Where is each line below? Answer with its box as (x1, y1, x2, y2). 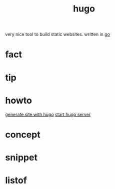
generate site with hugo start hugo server (5, 111, 91, 117)
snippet (5, 151, 37, 163)
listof (5, 175, 27, 186)
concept (5, 129, 41, 140)
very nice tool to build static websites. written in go (5, 31, 110, 38)
